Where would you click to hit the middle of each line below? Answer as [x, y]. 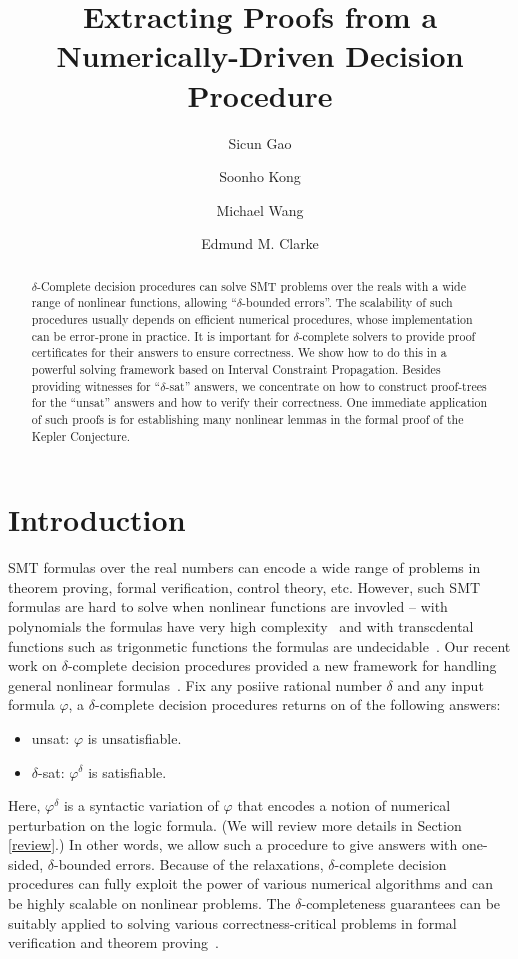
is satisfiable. [127, 771]
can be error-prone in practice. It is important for [160, 335]
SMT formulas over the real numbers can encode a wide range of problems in [244, 567]
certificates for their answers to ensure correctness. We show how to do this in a [239, 352]
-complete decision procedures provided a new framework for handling [282, 665]
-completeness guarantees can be [401, 903]
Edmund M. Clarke [260, 243]
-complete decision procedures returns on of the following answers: [297, 704]
